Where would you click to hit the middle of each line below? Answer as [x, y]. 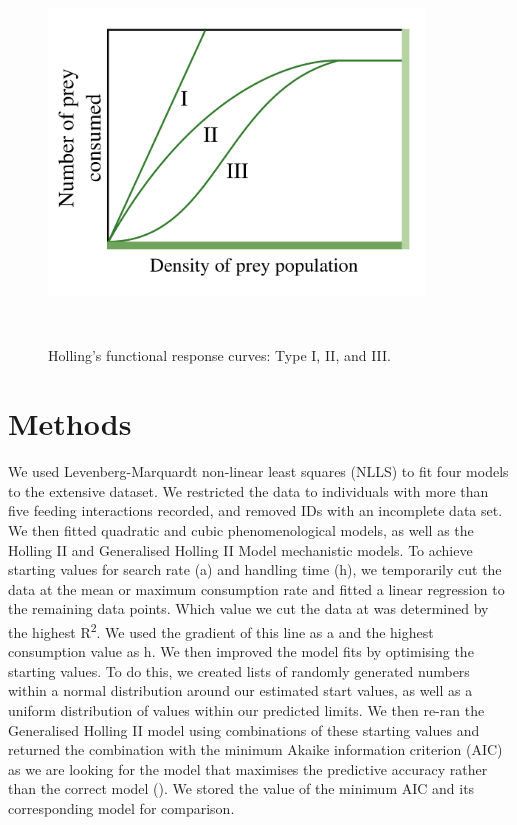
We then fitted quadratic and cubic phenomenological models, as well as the [241, 530]
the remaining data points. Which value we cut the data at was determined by [248, 608]
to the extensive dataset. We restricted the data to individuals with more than [248, 490]
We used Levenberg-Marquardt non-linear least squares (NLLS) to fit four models [258, 471]
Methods [70, 423]
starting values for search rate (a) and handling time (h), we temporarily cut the [255, 569]
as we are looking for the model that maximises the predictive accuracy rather [248, 768]
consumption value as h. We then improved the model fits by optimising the [241, 651]
